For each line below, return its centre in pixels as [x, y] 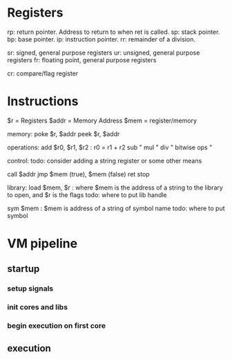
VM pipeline [42, 244]
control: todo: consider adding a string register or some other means [105, 160]
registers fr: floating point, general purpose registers [82, 59]
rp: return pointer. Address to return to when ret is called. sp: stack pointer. [114, 32]
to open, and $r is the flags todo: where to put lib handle [87, 194]
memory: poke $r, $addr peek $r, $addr [64, 134]
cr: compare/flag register [43, 73]
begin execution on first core [57, 326]
